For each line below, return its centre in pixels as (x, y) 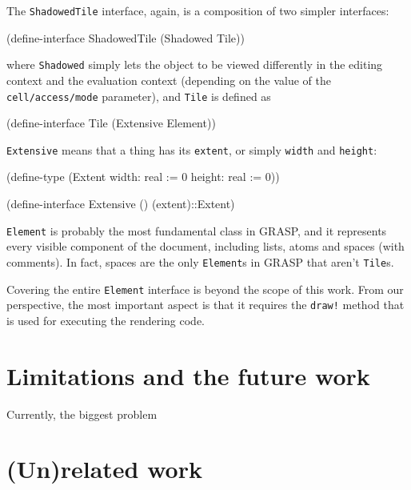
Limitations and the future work (188, 375)
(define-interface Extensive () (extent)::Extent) (121, 203)
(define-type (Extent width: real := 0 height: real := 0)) (143, 177)
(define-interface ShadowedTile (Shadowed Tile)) (126, 37)
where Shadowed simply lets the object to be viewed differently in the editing (195, 64)
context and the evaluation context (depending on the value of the (169, 80)
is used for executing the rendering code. (106, 320)
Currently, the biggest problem (82, 414)
